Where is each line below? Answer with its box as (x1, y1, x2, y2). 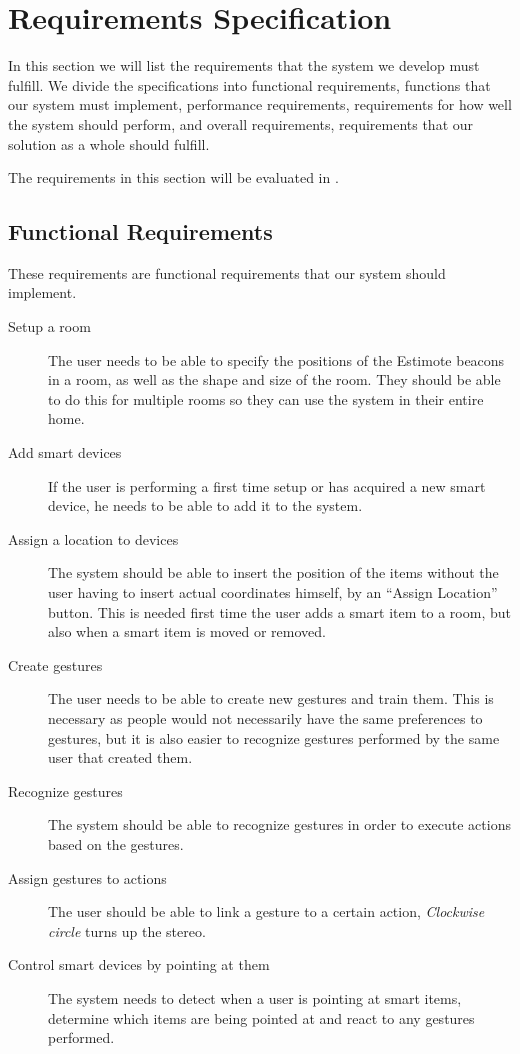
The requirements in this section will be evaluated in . (8, 167, 339, 188)
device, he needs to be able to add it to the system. (48, 495, 363, 516)
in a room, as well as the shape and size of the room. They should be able (48, 369, 501, 390)
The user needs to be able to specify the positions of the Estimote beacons (48, 349, 505, 370)
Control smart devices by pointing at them (8, 954, 270, 975)
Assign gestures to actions (8, 867, 167, 888)
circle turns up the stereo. (48, 920, 206, 941)
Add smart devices (8, 442, 122, 463)
